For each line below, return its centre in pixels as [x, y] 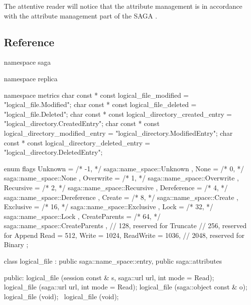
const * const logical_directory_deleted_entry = [77, 142]
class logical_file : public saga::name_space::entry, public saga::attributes [113, 261]
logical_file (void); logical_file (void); [61, 296]
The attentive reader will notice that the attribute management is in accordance [123, 6]
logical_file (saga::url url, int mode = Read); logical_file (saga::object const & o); [126, 287]
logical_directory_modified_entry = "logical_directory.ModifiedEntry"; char [118, 133]
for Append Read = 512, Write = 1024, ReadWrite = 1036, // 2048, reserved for [124, 235]
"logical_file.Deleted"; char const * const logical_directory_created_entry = [118, 114]
